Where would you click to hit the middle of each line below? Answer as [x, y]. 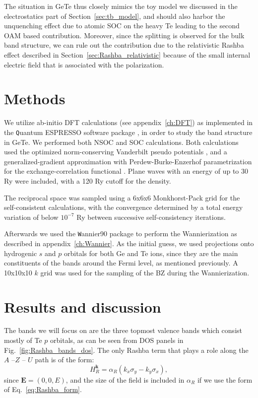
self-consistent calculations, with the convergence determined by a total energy [124, 207]
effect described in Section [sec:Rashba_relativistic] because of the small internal [127, 54]
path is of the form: [64, 360]
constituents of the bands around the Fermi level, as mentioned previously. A [121, 263]
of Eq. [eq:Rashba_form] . [43, 389]
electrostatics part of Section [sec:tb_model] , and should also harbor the [115, 16]
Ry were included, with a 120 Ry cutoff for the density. [88, 180]
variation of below [31, 217]
